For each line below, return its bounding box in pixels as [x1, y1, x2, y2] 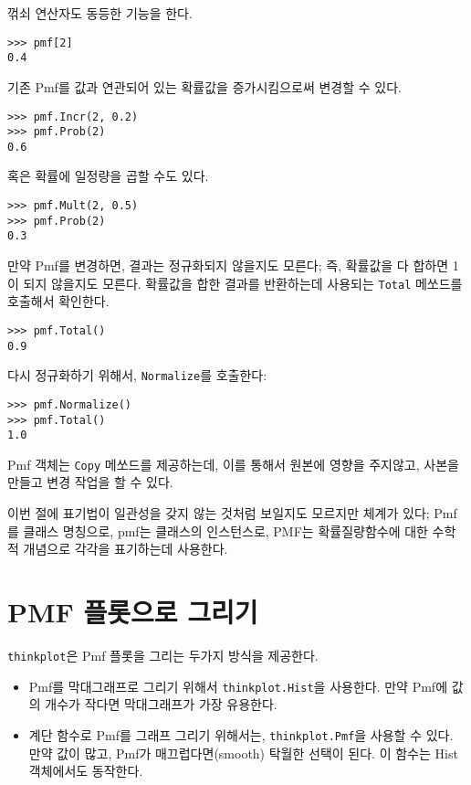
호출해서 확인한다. [7, 292, 110, 311]
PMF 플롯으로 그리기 [7, 593, 258, 631]
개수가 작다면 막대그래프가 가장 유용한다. [45, 695, 277, 714]
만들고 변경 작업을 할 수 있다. [7, 472, 173, 492]
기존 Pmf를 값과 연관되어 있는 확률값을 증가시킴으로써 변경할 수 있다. [7, 77, 402, 96]
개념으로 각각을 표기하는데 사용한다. [23, 539, 228, 558]
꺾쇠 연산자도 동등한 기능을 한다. [7, 4, 193, 22]
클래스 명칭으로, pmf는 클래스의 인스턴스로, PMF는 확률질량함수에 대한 [23, 521, 428, 540]
